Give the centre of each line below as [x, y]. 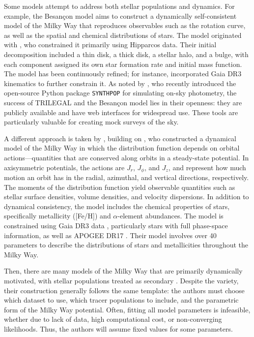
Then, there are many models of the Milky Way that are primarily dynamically [123, 271]
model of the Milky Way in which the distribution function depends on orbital [122, 148]
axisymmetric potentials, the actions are [64, 167]
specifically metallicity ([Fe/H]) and [57, 216]
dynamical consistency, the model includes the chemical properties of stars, [117, 206]
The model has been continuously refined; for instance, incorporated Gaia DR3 [123, 74]
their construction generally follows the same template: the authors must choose [124, 290]
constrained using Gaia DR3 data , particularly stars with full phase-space [116, 225]
